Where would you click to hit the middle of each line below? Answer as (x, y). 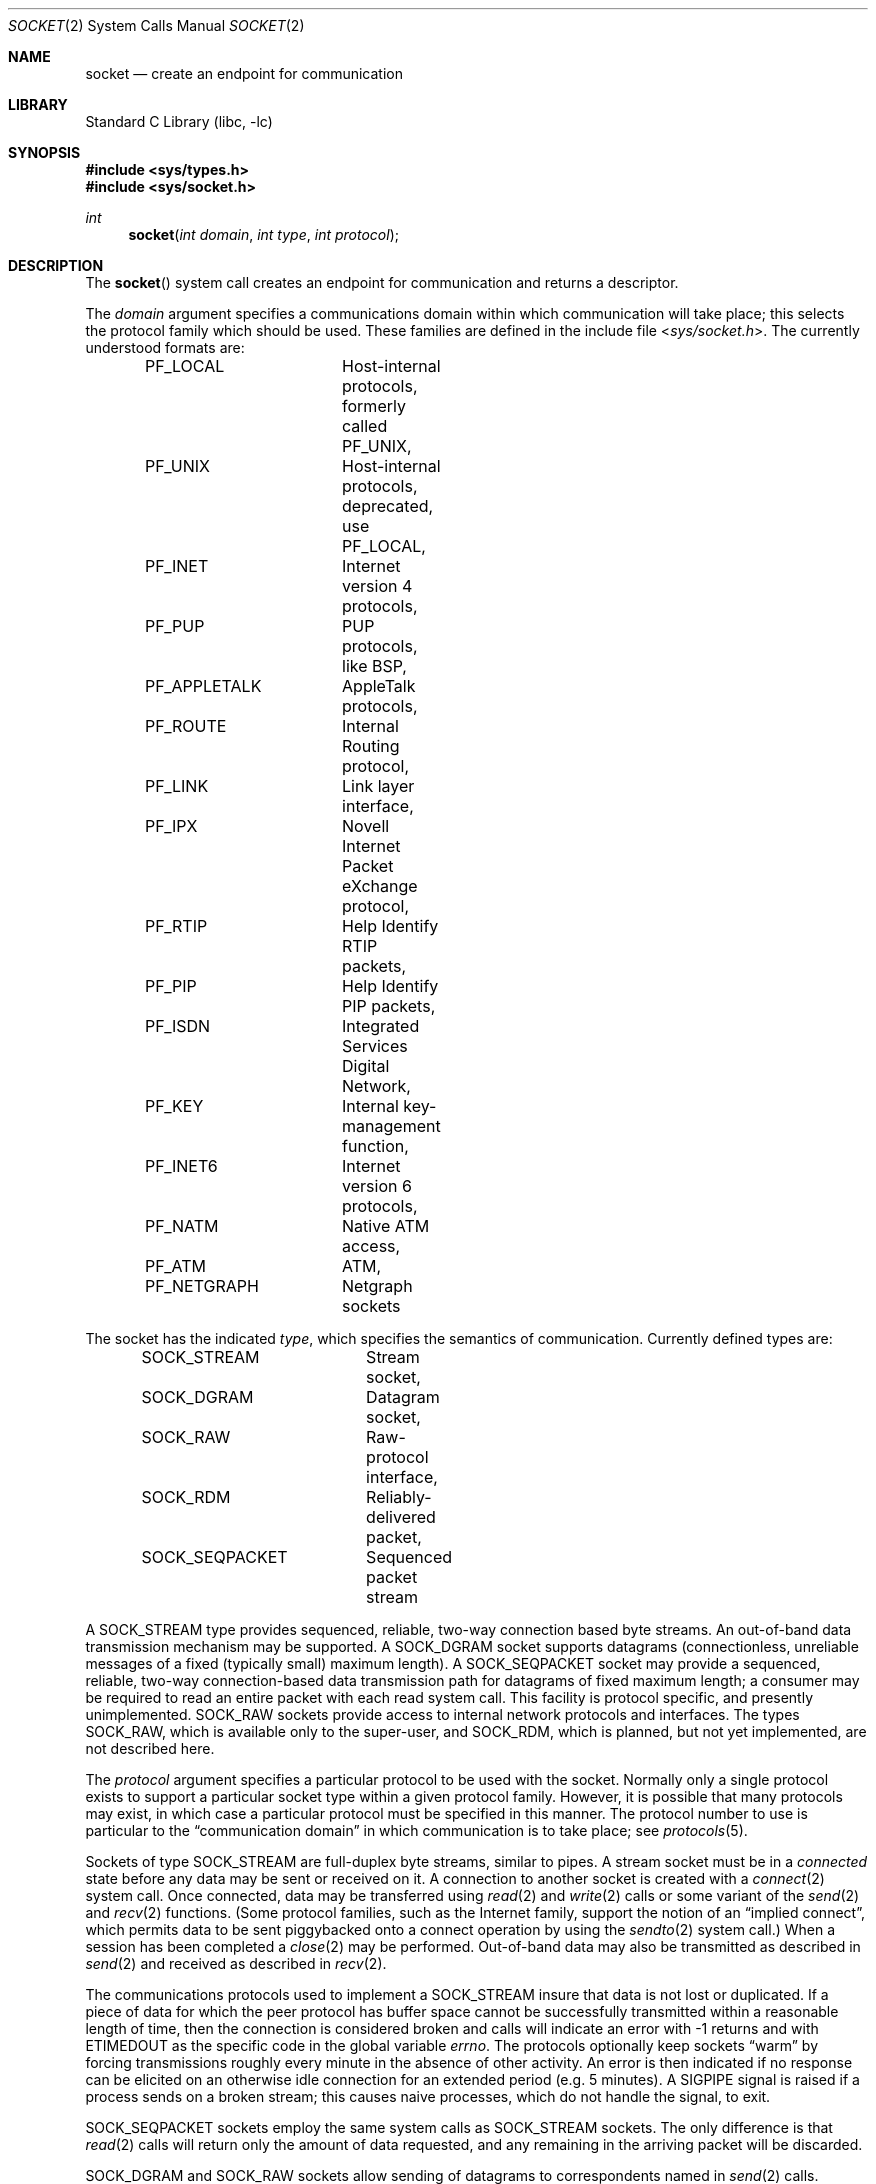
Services (375, 1046)
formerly (374, 406)
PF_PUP (175, 626)
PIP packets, (389, 1006)
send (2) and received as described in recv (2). (236, 1963)
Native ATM (386, 1226)
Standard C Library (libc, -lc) (179, 121)
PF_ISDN (178, 1026)
